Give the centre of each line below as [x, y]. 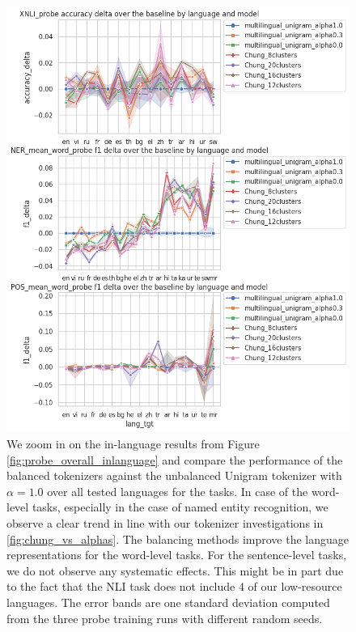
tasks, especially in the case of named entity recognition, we [180, 507]
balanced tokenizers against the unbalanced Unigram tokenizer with [174, 475]
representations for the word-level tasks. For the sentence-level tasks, [177, 555]
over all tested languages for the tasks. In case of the [178, 491]
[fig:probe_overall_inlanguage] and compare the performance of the [175, 459]
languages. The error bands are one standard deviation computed [168, 602]
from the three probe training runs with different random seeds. [165, 618]
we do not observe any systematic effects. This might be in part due [175, 570]
